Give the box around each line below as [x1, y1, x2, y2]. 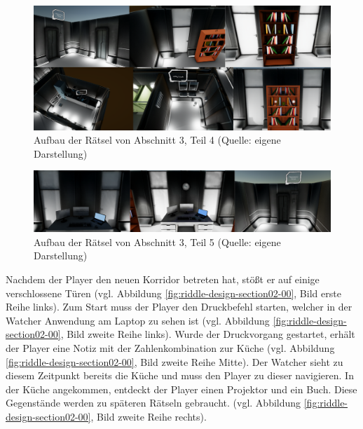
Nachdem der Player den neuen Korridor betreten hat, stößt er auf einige [6, 271, 320, 286]
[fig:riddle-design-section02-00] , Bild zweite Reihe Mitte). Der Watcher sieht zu [6, 354, 343, 369]
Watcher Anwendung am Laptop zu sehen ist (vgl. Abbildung [6, 313, 270, 327]
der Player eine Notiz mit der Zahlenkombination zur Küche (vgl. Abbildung [6, 340, 335, 355]
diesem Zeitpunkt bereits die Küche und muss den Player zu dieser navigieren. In [6, 368, 354, 383]
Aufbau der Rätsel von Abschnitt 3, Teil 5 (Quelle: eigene [34, 234, 281, 249]
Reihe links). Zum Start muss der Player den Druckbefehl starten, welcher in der [6, 299, 352, 314]
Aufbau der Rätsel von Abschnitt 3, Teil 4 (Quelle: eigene [34, 132, 281, 147]
